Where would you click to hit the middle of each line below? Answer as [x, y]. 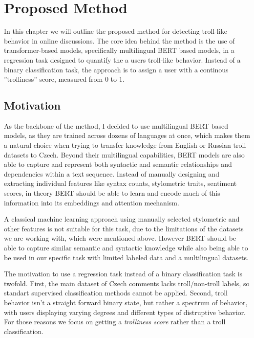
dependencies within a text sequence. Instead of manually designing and [112, 173]
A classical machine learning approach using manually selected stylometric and [122, 219]
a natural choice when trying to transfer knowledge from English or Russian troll [125, 145]
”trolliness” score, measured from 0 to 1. [64, 79]
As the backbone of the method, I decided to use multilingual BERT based [116, 125]
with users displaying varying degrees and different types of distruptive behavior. [125, 312]
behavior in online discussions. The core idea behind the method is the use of [119, 40]
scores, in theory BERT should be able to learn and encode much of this [112, 193]
